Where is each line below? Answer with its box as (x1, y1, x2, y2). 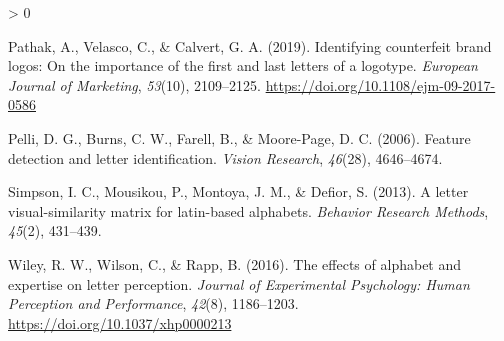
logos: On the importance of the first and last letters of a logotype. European (8, 55, 478, 76)
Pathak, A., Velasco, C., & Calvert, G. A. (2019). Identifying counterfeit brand (8, 35, 492, 56)
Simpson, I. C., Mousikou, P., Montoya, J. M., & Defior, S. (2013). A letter (8, 181, 469, 202)
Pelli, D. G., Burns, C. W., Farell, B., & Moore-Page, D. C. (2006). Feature (8, 127, 471, 148)
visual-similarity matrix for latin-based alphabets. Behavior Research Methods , (8, 200, 489, 221)
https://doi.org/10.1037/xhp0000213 (8, 312, 232, 333)
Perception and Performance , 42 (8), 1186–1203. (8, 293, 299, 314)
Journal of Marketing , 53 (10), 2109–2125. (8, 74, 261, 95)
